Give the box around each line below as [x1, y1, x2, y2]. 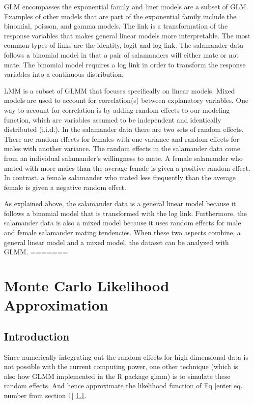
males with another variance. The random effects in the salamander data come [4, 143, 240, 154]
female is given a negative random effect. [4, 182, 126, 192]
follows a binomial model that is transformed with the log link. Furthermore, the [4, 208, 247, 218]
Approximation [4, 295, 109, 315]
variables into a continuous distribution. [4, 69, 124, 79]
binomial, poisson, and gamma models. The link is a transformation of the [4, 21, 228, 31]
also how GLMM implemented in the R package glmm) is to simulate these [4, 371, 230, 381]
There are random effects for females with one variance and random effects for [4, 133, 239, 144]
